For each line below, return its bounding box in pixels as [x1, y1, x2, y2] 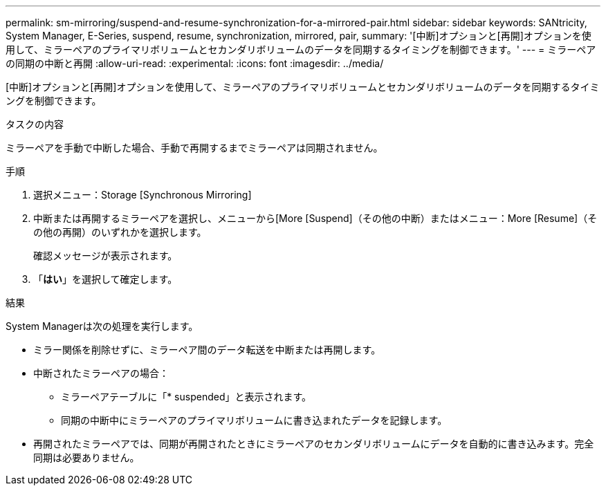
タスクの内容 [6, 118, 64, 130]
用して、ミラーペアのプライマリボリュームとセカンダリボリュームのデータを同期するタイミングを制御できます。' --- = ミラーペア [6, 44, 596, 55]
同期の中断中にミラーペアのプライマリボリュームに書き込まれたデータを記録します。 [61, 414, 448, 426]
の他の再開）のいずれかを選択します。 [33, 226, 207, 238]
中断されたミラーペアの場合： [33, 367, 169, 379]
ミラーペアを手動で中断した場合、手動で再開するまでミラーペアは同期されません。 [6, 142, 383, 154]
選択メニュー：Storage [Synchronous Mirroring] [33, 189, 252, 201]
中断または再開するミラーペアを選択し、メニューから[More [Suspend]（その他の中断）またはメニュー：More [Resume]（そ [33, 212, 598, 224]
